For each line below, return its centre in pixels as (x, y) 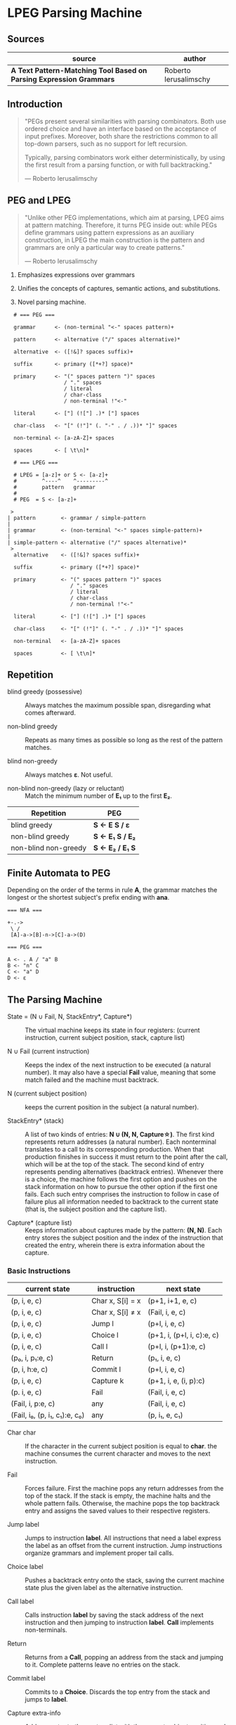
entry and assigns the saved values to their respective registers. (118, 1511)
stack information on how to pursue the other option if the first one (121, 1187)
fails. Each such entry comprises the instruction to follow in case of (122, 1195)
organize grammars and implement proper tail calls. (99, 1553)
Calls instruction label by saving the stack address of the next (114, 1615)
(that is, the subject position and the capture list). (96, 1209)
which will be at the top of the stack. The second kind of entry (115, 1164)
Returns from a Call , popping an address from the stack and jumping (124, 1657)
